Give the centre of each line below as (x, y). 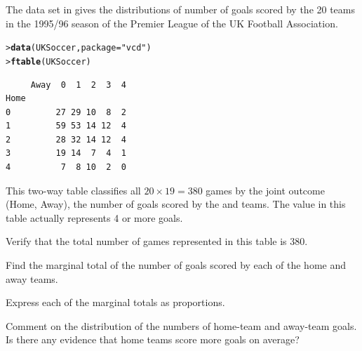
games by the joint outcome (265, 190)
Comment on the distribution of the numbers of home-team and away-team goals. (181, 325)
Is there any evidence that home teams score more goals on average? (153, 339)
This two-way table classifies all (73, 190)
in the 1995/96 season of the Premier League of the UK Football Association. (172, 23)
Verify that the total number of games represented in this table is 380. (157, 241)
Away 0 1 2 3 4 (78, 85)
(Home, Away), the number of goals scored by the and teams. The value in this (176, 204)
